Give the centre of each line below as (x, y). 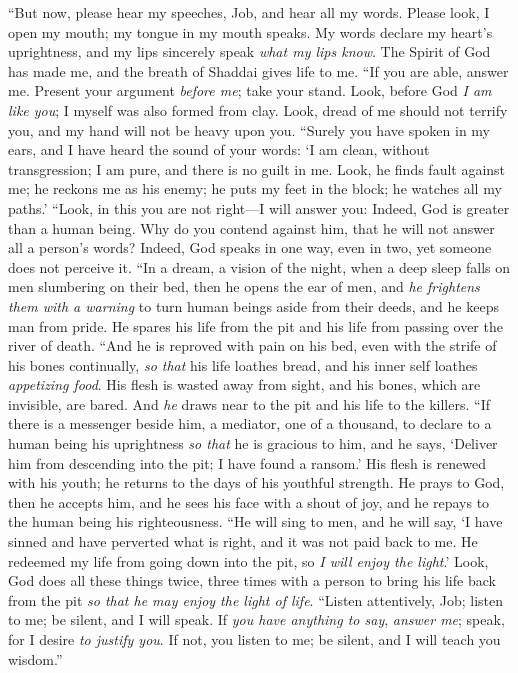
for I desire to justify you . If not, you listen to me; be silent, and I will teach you (254, 639)
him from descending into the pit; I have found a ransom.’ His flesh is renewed (247, 462)
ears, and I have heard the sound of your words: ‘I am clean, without (219, 149)
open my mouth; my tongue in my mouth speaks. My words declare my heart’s (250, 31)
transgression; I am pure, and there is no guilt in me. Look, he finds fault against (257, 168)
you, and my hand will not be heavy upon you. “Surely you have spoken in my (249, 129)
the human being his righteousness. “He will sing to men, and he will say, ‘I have (255, 521)
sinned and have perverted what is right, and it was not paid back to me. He (243, 541)
